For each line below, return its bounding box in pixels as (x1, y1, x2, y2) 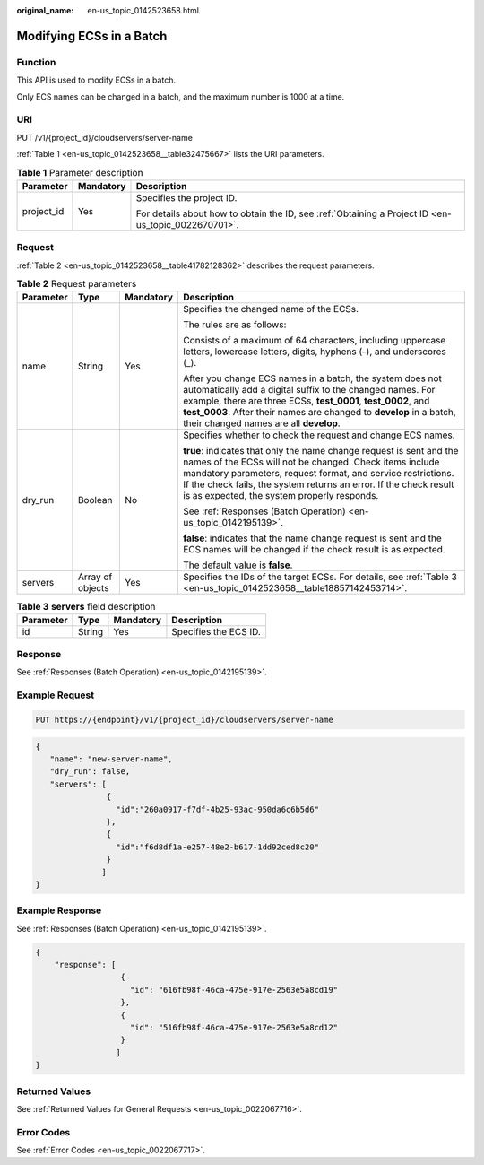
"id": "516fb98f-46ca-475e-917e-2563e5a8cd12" (130, 1022, 339, 1032)
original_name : (16, 5, 74, 15)
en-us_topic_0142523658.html (87, 5, 199, 15)
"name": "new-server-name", (49, 754, 174, 764)
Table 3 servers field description (16, 600, 156, 613)
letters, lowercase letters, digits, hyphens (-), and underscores (183, 345, 447, 358)
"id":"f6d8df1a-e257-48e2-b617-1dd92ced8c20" (115, 841, 320, 852)
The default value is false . (183, 559, 293, 571)
